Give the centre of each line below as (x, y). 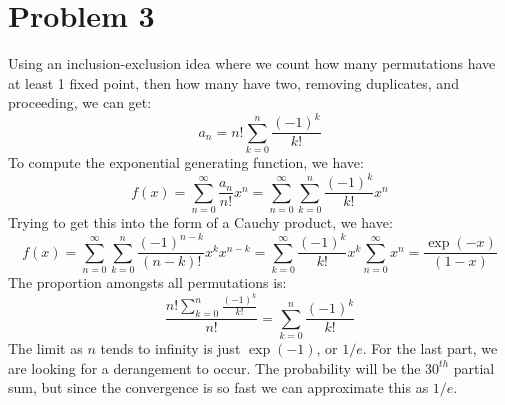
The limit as (45, 348)
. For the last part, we (430, 348)
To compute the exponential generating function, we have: (186, 162)
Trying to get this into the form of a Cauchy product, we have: (200, 222)
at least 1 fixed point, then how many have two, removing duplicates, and (233, 82)
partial (474, 367)
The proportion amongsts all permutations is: (147, 281)
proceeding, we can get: (80, 102)
